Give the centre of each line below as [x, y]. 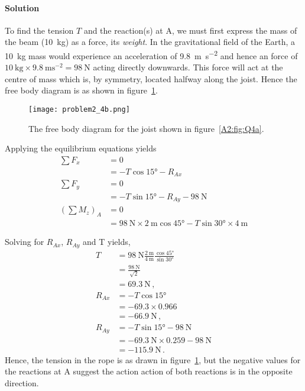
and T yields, [107, 242]
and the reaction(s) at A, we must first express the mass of [190, 30]
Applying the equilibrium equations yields [81, 148]
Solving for [25, 242]
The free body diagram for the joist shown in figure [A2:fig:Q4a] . [146, 128]
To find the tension [39, 30]
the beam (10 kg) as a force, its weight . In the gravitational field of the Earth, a [150, 42]
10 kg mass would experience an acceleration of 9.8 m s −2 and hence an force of [151, 54]
